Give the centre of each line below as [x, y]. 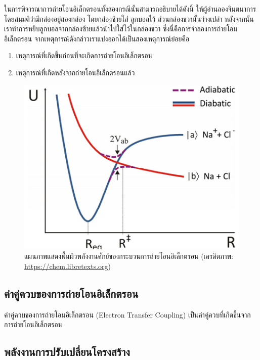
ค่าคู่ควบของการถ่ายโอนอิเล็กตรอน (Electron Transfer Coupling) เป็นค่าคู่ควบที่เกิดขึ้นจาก [127, 314]
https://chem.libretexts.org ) [68, 266]
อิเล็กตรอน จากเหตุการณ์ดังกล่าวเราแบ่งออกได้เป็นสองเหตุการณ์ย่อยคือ [97, 38]
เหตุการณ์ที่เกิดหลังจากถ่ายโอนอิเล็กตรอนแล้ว [75, 72]
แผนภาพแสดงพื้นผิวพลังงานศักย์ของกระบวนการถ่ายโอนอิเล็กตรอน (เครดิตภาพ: [129, 256]
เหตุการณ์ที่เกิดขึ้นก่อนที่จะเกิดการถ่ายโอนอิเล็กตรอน [84, 55]
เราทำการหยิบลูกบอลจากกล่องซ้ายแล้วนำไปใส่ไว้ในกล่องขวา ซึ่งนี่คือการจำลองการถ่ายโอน [121, 29]
